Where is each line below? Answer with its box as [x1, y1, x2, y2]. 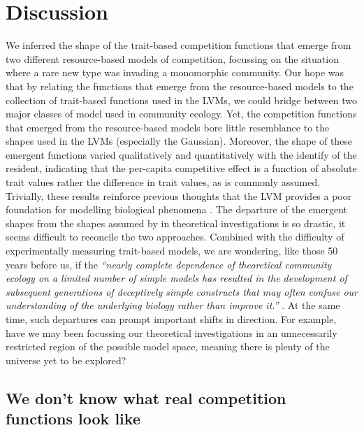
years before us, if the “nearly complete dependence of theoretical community [6, 257, 332, 271]
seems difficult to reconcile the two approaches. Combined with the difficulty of [6, 229, 344, 244]
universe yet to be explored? [6, 352, 126, 367]
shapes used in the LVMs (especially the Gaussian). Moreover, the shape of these [6, 134, 353, 148]
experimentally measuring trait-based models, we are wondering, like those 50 [6, 243, 338, 258]
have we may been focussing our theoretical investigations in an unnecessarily [6, 325, 337, 340]
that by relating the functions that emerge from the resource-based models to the [6, 78, 354, 93]
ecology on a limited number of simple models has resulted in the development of [6, 271, 347, 285]
